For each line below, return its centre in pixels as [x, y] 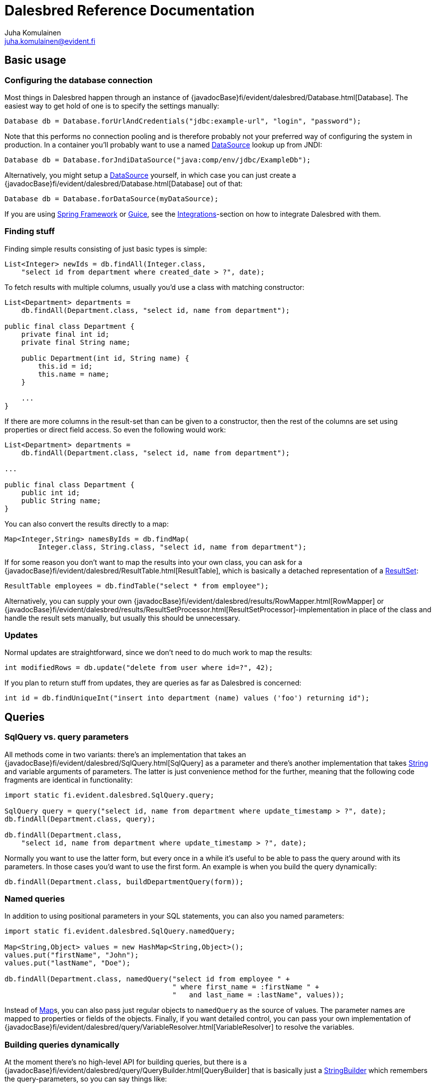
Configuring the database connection [79, 80]
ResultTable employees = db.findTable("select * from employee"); [137, 586]
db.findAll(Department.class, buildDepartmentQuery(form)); [124, 882]
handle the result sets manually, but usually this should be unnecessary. [122, 618]
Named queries [35, 899]
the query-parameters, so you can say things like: [86, 1079]
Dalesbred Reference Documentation [130, 10]
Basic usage [35, 60]
